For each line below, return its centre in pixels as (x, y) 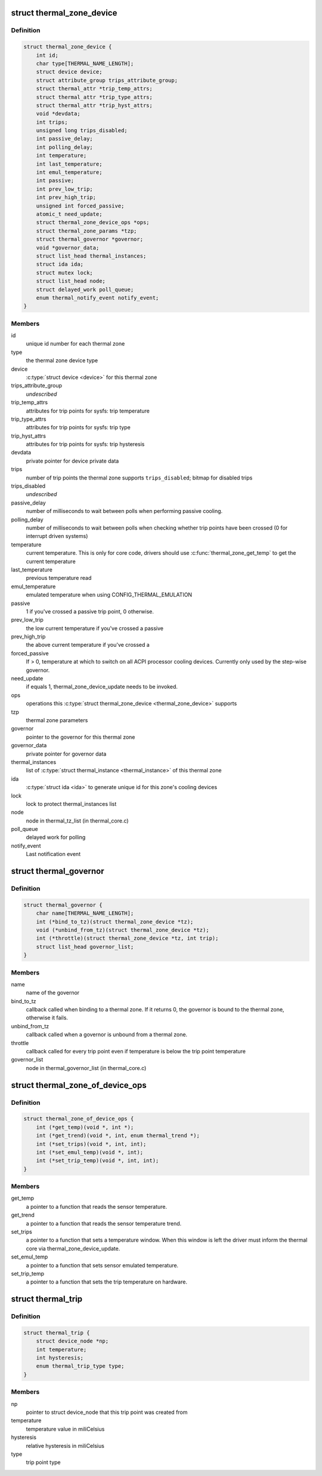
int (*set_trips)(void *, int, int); (91, 1144)
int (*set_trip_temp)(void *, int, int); (97, 1161)
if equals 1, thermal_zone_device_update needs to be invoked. (102, 687)
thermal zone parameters (57, 720)
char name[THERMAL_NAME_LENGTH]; (85, 913)
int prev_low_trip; (65, 189)
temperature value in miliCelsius (65, 1429)
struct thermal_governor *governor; (89, 239)
